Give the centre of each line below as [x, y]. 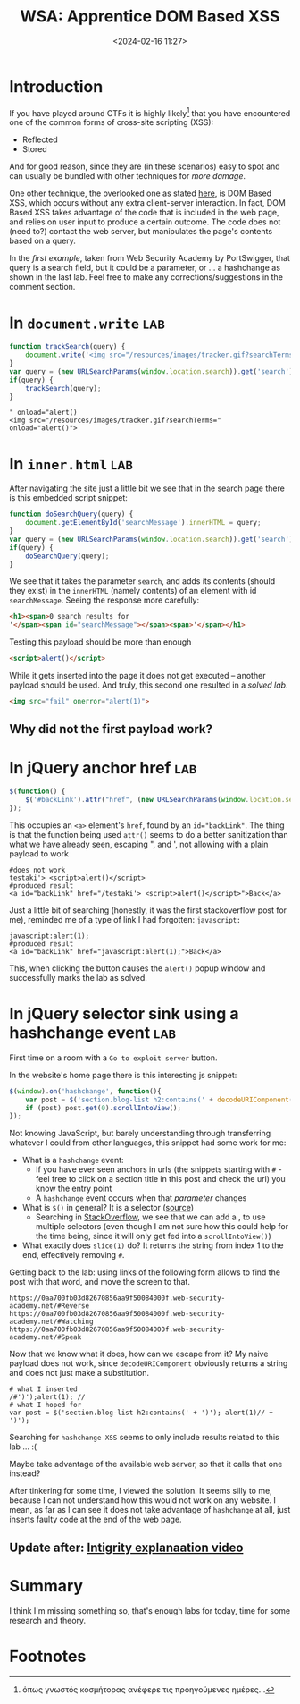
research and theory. [48, 1620]
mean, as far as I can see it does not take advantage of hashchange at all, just [150, 1510]
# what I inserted [43, 1389]
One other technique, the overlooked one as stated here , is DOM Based [141, 193]
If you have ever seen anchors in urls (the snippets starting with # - [159, 1169]
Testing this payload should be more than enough [100, 642]
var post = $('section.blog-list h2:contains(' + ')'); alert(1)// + [142, 1413]
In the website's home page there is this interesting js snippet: [123, 1075]
